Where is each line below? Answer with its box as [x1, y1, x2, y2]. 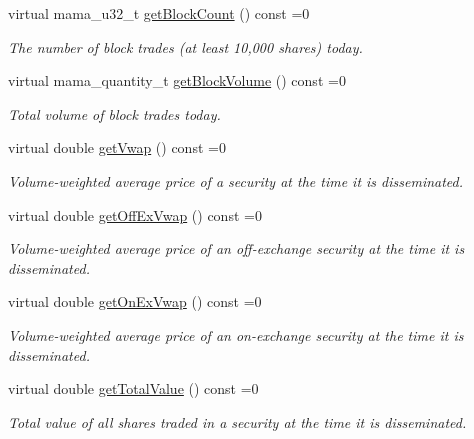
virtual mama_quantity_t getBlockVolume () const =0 [8, 70, 346, 91]
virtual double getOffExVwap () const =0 [8, 204, 262, 225]
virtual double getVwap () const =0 [8, 137, 226, 158]
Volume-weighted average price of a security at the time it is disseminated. [8, 170, 464, 191]
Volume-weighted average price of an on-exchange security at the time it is [8, 324, 464, 345]
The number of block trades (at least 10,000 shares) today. [8, 36, 363, 57]
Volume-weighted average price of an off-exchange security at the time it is [8, 238, 465, 259]
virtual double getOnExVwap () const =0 [8, 291, 262, 312]
